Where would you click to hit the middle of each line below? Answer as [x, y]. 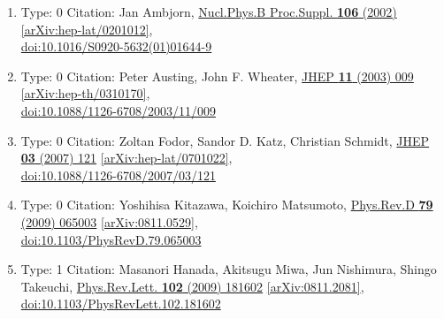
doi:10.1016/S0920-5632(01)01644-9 [116, 46]
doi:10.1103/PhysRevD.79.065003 [111, 239]
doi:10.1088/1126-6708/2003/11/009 [118, 110]
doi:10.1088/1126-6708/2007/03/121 [118, 175]
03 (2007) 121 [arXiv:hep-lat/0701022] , [126, 158]
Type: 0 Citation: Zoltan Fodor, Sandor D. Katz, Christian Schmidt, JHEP [225, 140]
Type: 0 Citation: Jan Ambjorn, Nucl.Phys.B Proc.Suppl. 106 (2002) [209, 11]
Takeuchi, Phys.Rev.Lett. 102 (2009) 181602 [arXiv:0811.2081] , [192, 286]
